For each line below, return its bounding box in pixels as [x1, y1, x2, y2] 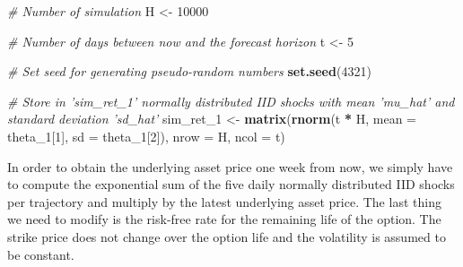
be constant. [7, 245, 74, 263]
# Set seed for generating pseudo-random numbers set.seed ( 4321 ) [7, 62, 371, 81]
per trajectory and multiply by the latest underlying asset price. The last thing [7, 192, 441, 211]
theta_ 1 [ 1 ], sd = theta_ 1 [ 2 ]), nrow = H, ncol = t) [7, 126, 285, 145]
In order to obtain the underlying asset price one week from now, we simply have [7, 157, 453, 176]
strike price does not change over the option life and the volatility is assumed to [7, 227, 446, 245]
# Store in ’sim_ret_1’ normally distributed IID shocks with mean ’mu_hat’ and [7, 91, 455, 110]
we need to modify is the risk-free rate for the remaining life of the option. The [7, 210, 441, 228]
